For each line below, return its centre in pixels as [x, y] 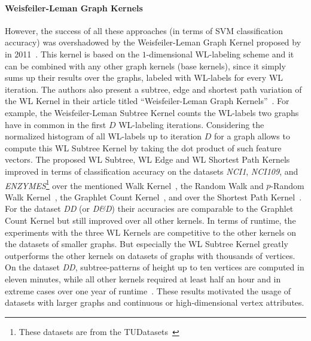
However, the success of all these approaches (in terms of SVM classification [144, 30]
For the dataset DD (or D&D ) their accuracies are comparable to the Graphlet [149, 208]
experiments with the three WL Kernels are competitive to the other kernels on [151, 232]
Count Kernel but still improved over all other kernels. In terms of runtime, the [150, 220]
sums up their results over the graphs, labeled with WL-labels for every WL [144, 77]
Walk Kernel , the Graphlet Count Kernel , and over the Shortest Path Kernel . [153, 197]
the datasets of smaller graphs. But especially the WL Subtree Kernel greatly [147, 244]
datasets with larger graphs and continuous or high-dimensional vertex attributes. [155, 302]
